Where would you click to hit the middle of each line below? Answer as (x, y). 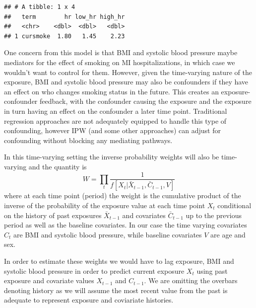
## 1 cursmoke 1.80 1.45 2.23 (64, 36)
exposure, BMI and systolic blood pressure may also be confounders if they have (126, 82)
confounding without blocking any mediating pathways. (88, 140)
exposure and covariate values (49, 280)
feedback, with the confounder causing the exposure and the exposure (146, 101)
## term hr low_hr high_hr (64, 17)
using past (212, 270)
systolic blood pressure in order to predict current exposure (94, 270)
